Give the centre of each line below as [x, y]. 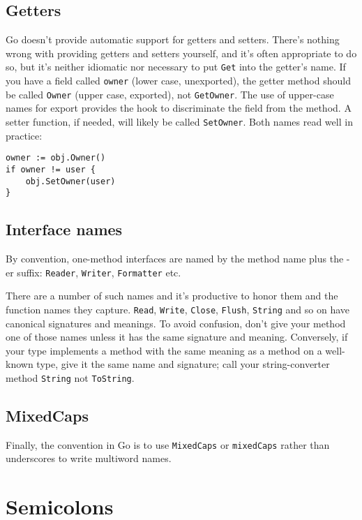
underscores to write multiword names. [89, 458]
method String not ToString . [70, 377]
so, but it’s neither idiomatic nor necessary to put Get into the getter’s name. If [176, 67]
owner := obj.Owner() [56, 158]
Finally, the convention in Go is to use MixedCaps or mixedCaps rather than [168, 444]
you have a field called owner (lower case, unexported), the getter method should [178, 81]
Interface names [64, 229]
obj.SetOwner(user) [70, 181]
